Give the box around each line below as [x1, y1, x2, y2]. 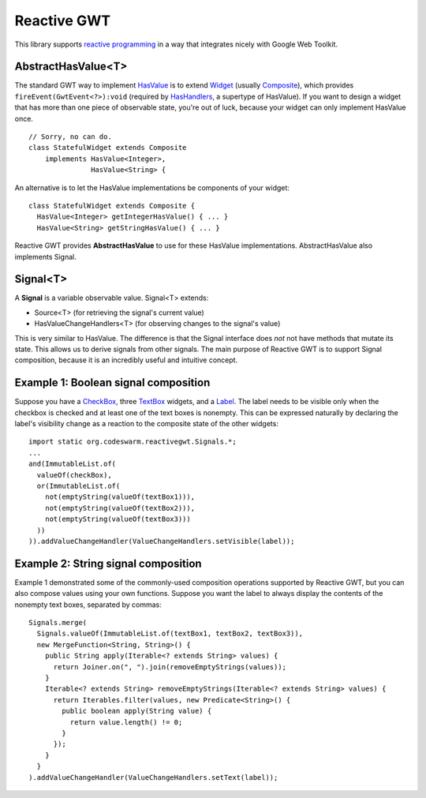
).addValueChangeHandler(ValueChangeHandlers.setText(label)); [28, 773, 278, 781]
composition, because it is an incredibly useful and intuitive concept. [14, 355, 238, 365]
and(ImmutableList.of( [28, 459, 117, 469]
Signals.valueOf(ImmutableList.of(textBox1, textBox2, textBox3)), [36, 629, 304, 639]
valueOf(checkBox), [36, 470, 112, 479]
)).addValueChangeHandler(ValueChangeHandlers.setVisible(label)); [28, 537, 295, 545]
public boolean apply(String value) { [62, 706, 212, 716]
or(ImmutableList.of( [36, 481, 121, 491]
